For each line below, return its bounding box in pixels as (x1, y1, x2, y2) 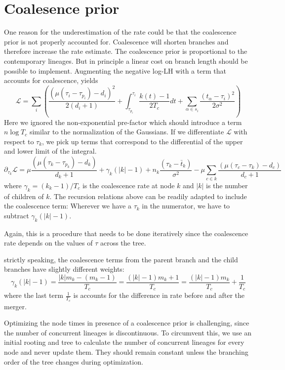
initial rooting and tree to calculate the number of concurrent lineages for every (4, 337, 244, 347)
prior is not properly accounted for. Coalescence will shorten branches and (4, 36, 229, 46)
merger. (4, 301, 27, 311)
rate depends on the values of (4, 238, 93, 248)
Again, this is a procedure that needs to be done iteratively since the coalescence (4, 228, 248, 238)
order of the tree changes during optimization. (4, 356, 143, 367)
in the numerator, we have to (142, 201, 230, 211)
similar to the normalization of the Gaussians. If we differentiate (29, 126, 224, 137)
